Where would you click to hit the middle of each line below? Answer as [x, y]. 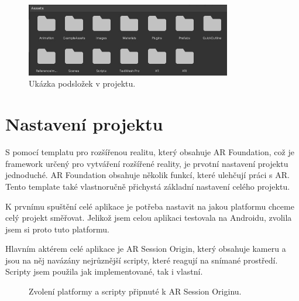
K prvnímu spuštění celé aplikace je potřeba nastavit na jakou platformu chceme [150, 206]
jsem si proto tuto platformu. [57, 229]
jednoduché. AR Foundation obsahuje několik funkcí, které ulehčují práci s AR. [147, 175]
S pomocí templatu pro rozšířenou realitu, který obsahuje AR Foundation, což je [150, 152]
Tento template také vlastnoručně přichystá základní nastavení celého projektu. [148, 186]
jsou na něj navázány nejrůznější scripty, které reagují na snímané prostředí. [142, 260]
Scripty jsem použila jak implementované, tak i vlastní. [104, 271]
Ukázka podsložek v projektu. [82, 83]
